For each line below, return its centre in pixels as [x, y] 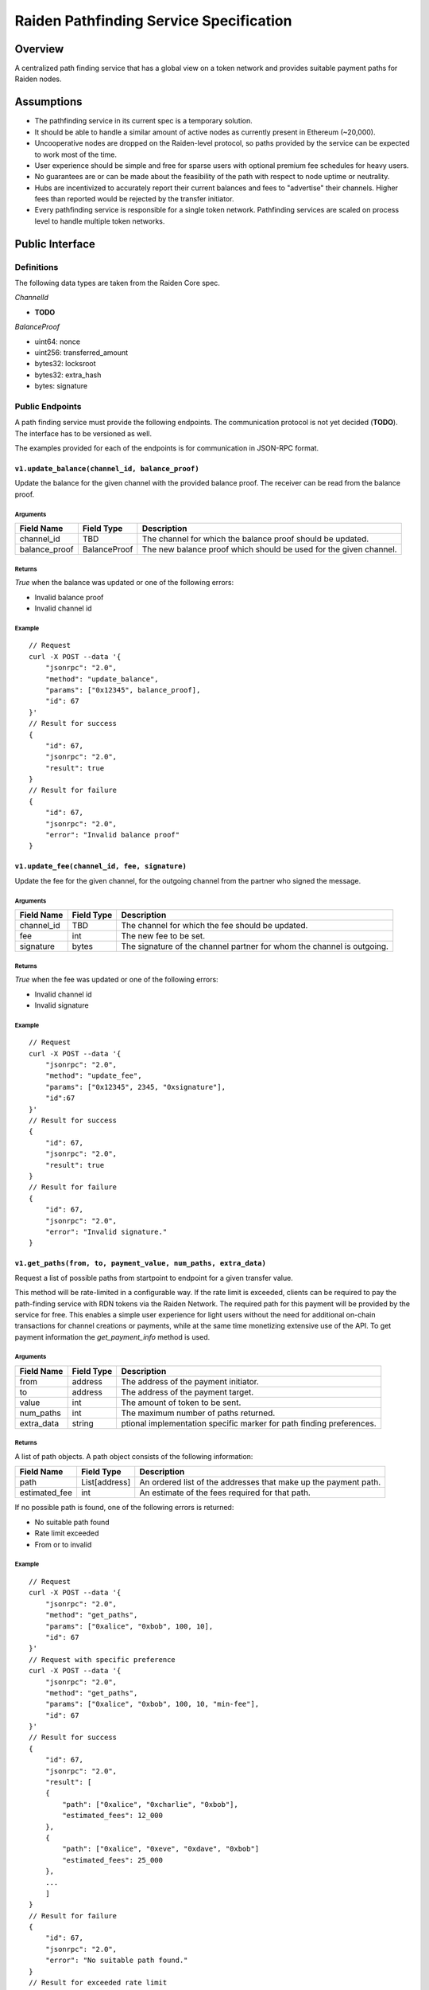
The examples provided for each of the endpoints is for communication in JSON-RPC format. [167, 448]
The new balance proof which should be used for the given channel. [269, 549]
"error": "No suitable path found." [116, 1961]
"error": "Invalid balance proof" [112, 835]
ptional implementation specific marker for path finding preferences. [249, 1423]
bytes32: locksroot [65, 364]
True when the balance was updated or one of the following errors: [124, 583]
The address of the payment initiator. [190, 1382]
